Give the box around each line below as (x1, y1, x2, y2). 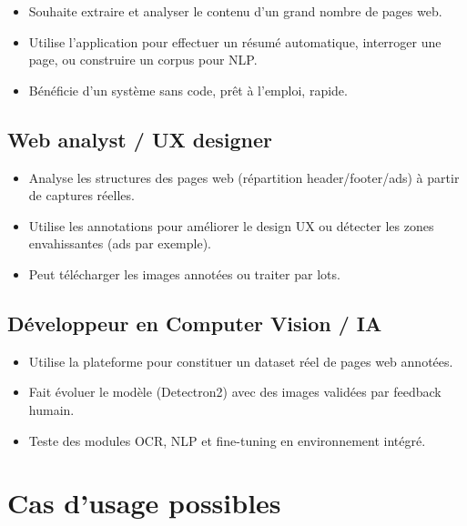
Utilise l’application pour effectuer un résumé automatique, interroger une (28, 32, 442, 51)
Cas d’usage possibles (7, 484, 281, 521)
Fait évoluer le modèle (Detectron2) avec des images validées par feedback (28, 382, 442, 401)
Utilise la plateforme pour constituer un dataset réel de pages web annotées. (28, 351, 453, 370)
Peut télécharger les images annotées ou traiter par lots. (28, 264, 340, 283)
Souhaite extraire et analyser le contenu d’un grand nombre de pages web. (28, 2, 442, 20)
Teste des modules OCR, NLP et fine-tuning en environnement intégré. (28, 430, 426, 450)
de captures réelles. (28, 186, 135, 205)
